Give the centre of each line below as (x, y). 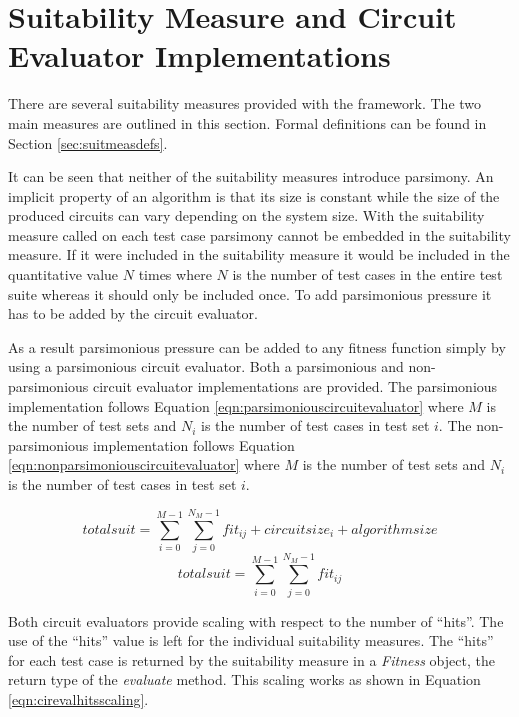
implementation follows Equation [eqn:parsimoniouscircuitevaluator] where (236, 405)
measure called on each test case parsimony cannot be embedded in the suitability (259, 234)
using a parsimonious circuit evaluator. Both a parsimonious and (206, 366)
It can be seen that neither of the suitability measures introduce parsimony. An (251, 176)
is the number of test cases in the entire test (367, 274)
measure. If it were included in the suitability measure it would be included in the (259, 254)
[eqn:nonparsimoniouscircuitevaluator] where (144, 464)
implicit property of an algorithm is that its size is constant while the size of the (254, 195)
